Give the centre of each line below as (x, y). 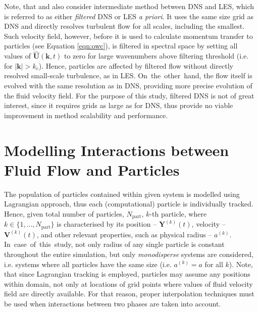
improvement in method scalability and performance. (86, 115)
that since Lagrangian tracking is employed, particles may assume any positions (127, 274)
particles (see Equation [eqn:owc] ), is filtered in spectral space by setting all (121, 46)
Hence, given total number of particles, (64, 213)
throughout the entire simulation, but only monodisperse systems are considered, (129, 254)
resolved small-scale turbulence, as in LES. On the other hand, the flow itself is (128, 75)
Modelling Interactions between (117, 150)
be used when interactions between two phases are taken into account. (113, 303)
